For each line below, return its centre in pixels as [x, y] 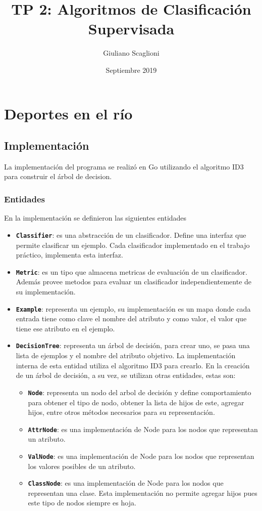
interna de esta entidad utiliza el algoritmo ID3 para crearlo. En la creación [133, 365]
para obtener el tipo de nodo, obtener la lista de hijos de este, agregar [136, 402]
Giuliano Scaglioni [131, 53]
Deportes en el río [68, 113]
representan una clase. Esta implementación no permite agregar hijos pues [143, 493]
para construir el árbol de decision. [58, 176]
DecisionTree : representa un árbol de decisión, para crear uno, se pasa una [133, 345]
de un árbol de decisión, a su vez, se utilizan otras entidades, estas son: [126, 375]
